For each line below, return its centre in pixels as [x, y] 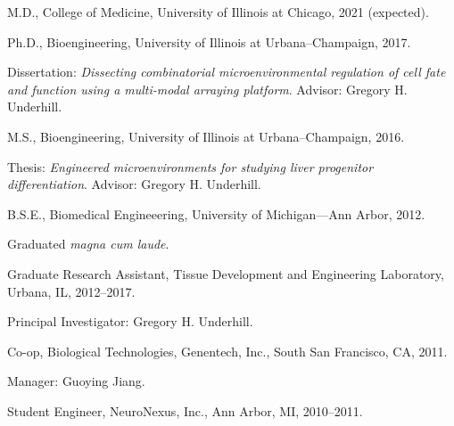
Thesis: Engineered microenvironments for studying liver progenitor [190, 166]
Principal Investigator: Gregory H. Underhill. [130, 321]
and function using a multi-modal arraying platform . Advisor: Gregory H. [207, 89]
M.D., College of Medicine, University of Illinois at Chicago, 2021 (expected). [218, 12]
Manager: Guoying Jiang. [76, 381]
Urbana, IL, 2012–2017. [71, 291]
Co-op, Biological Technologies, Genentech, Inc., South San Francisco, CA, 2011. [227, 351]
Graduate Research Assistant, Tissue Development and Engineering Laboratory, [226, 273]
